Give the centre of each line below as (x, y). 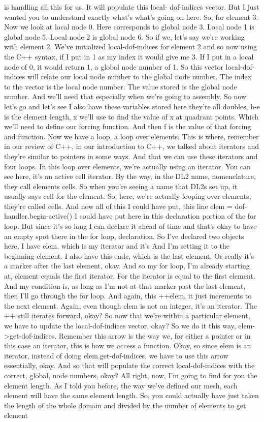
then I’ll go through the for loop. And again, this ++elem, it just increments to (128, 296)
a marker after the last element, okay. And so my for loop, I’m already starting (127, 266)
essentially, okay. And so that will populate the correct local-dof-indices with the (129, 365)
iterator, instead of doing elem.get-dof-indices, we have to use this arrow (116, 355)
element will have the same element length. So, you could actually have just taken (131, 395)
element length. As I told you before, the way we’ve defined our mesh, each (121, 385)
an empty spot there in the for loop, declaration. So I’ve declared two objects (124, 236)
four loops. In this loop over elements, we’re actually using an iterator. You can (127, 166)
